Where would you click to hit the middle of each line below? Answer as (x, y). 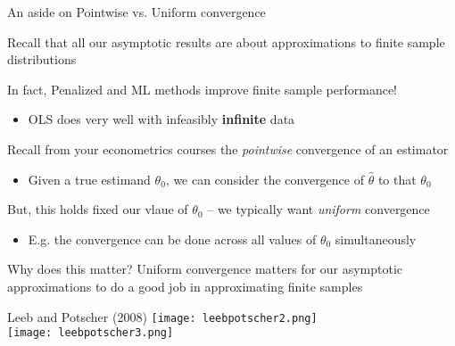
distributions (42, 59)
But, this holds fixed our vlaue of (98, 209)
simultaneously (376, 239)
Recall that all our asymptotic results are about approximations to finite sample (226, 41)
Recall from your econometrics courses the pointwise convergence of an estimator (228, 148)
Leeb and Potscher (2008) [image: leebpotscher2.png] (162, 316)
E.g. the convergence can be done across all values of (172, 239)
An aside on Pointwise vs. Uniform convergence (136, 12)
